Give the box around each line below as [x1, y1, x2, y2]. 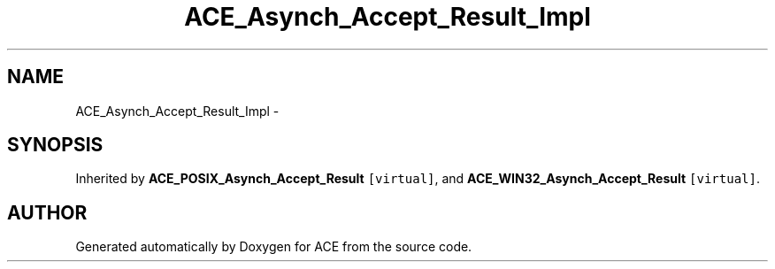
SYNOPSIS [7, 134, 104, 157]
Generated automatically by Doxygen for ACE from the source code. [75, 239, 472, 255]
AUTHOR [7, 201, 88, 224]
